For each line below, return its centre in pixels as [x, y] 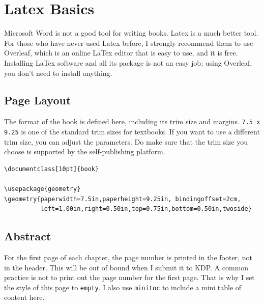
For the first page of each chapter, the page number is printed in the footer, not [128, 257]
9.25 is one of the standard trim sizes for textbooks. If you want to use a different [132, 131]
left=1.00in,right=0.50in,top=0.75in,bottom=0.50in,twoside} [146, 209]
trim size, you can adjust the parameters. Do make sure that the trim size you [126, 141]
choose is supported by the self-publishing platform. [85, 151]
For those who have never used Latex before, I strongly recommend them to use [129, 43]
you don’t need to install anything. [58, 73]
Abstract [28, 236]
